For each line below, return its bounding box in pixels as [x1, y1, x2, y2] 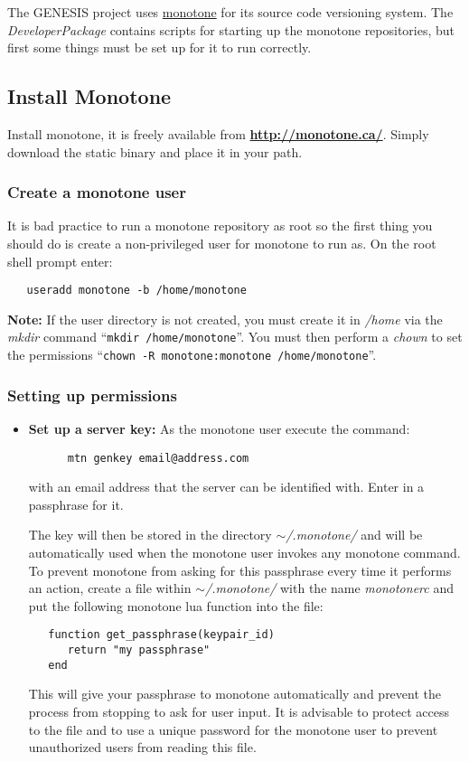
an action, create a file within [28, 579, 192, 597]
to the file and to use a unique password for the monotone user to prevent [28, 720, 438, 738]
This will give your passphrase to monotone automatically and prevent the [28, 684, 441, 703]
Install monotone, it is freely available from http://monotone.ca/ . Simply [7, 124, 429, 143]
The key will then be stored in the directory [28, 525, 272, 544]
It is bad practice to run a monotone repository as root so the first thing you [7, 216, 433, 235]
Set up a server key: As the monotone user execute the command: [28, 419, 410, 437]
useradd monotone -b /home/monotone [26, 284, 247, 297]
